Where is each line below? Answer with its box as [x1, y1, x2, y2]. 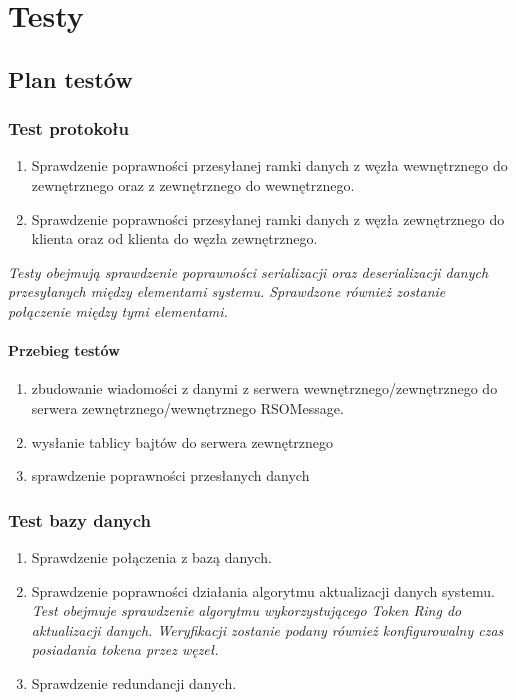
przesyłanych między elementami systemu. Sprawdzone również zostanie [8, 281, 446, 302]
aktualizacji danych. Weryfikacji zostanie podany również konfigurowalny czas [31, 619, 504, 640]
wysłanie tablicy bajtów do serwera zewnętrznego [31, 431, 334, 452]
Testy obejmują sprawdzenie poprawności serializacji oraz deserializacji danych [8, 261, 489, 282]
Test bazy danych [8, 507, 152, 532]
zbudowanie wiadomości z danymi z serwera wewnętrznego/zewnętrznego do [31, 378, 498, 399]
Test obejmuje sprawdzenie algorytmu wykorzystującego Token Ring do [31, 600, 462, 621]
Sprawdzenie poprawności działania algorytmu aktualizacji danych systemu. [31, 580, 495, 601]
